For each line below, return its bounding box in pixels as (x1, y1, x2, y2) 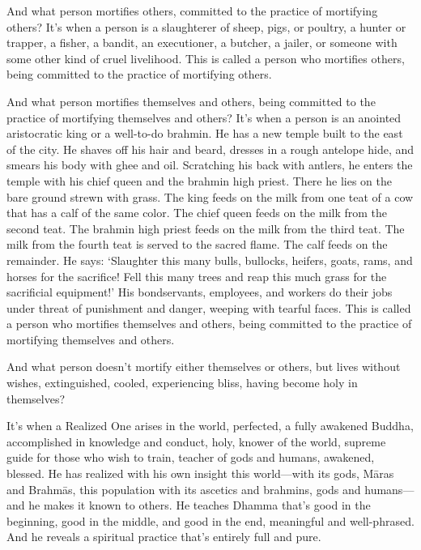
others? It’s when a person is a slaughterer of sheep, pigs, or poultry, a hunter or (6, 18, 406, 35)
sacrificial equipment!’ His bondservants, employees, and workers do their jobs (6, 284, 393, 301)
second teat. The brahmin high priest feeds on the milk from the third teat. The (6, 220, 405, 237)
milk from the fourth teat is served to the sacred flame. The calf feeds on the (6, 236, 388, 253)
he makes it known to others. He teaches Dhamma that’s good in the (28, 497, 371, 514)
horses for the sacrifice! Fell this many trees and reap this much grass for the (6, 267, 387, 284)
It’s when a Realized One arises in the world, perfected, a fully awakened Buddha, (6, 417, 414, 434)
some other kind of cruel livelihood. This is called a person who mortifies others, (6, 49, 405, 66)
